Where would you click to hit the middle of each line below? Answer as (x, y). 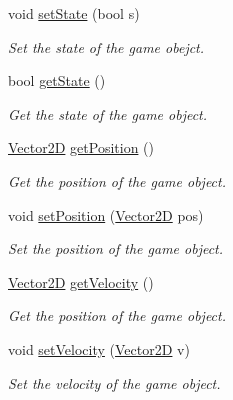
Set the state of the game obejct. (106, 46)
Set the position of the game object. (116, 248)
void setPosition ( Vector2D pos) (106, 214)
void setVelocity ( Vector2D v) (99, 348)
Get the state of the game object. (108, 113)
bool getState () (57, 80)
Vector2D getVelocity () (81, 281)
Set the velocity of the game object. (114, 382)
